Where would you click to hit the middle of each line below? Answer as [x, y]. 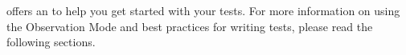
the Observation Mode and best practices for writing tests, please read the [190, 26]
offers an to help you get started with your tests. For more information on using [203, 10]
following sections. [51, 42]
